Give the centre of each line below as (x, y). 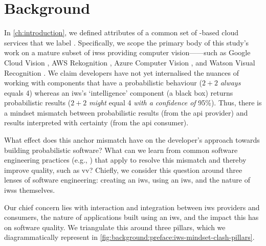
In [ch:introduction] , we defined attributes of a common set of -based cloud (121, 32)
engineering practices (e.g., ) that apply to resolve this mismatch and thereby (125, 160)
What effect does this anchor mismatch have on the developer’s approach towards (132, 140)
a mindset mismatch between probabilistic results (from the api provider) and (126, 112)
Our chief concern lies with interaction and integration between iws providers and (132, 207)
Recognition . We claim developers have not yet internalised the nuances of (121, 72)
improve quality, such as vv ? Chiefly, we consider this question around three (123, 170)
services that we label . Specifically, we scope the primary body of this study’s (127, 42)
